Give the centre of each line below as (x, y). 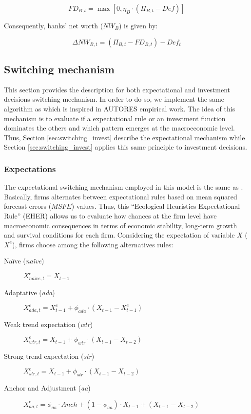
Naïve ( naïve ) (24, 261)
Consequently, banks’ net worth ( (54, 25)
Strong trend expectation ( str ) (49, 356)
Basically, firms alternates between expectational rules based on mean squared (121, 196)
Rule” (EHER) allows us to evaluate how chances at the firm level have (110, 215)
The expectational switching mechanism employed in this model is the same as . (124, 187)
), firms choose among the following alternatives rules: (93, 244)
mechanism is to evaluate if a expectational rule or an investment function (115, 118)
